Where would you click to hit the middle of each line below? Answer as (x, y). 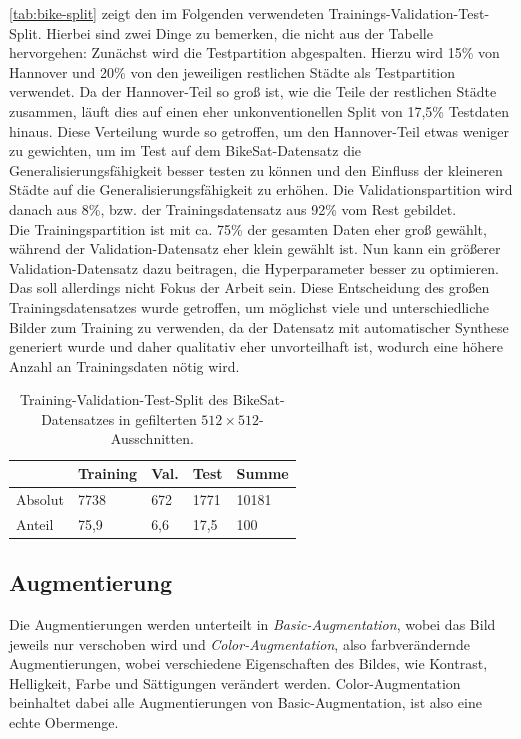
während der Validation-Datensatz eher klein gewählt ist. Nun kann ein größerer (255, 248)
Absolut (40, 498)
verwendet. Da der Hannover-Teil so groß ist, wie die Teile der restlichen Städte (253, 91)
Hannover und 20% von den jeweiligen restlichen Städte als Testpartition (232, 71)
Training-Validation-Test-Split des (124, 399)
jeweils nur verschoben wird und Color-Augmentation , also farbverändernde (239, 643)
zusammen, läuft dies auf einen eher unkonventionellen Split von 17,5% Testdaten (259, 110)
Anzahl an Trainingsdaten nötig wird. (124, 365)
